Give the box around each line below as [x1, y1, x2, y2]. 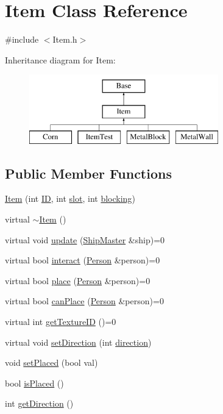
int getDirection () [5, 397, 74, 410]
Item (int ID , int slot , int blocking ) [5, 192, 135, 205]
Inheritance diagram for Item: [5, 53, 116, 66]
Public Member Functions [5, 163, 172, 182]
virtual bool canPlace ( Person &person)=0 [5, 294, 164, 307]
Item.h [52, 33, 77, 46]
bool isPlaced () [5, 376, 64, 389]
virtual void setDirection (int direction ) [5, 335, 152, 348]
